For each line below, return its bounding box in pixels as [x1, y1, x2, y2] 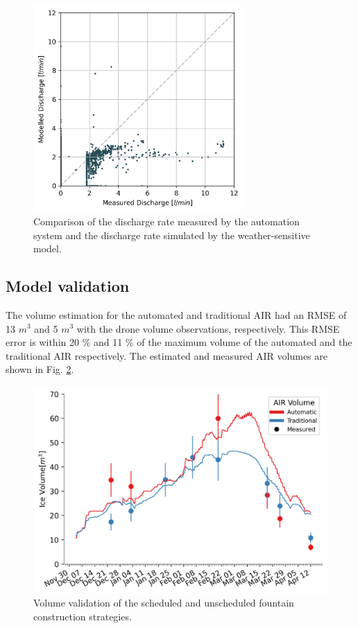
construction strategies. [33, 609, 132, 624]
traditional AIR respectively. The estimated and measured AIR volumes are [6, 348, 327, 363]
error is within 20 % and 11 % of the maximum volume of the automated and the [6, 335, 352, 349]
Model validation [6, 275, 130, 297]
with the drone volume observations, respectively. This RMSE [76, 321, 340, 335]
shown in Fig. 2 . [6, 362, 74, 376]
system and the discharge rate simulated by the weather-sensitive [33, 227, 310, 242]
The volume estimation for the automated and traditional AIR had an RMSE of [6, 307, 347, 322]
